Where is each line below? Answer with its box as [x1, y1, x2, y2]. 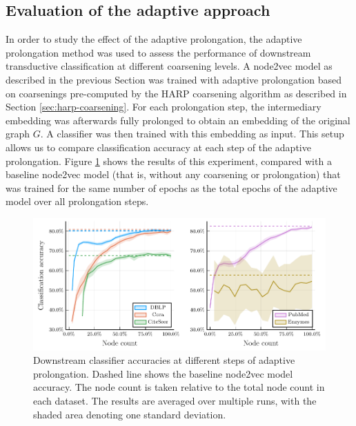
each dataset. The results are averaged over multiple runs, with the [33, 394, 317, 408]
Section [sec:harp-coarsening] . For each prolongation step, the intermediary [6, 99, 322, 114]
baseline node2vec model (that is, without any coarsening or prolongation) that [6, 167, 341, 182]
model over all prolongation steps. [6, 194, 149, 209]
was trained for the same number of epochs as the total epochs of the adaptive [6, 180, 337, 195]
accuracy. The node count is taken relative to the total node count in [33, 380, 325, 394]
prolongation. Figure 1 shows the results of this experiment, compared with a [6, 153, 332, 168]
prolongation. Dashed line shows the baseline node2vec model [33, 366, 293, 380]
